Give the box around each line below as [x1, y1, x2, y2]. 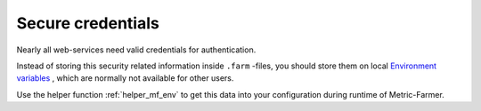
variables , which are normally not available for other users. [16, 73, 234, 83]
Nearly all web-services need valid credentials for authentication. [16, 44, 257, 55]
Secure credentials [16, 13, 159, 33]
